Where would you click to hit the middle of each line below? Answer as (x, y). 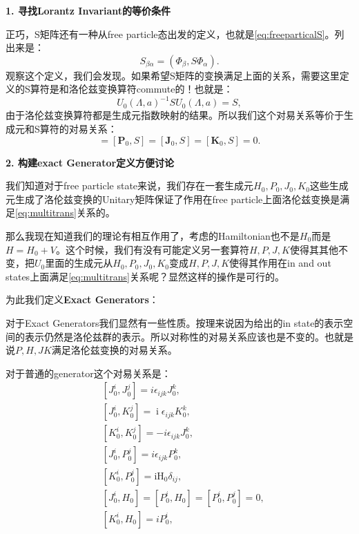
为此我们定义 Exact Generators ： (82, 299)
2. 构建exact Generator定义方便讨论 (90, 162)
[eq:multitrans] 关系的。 (65, 212)
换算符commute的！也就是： (170, 89)
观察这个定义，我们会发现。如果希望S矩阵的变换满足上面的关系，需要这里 (173, 75)
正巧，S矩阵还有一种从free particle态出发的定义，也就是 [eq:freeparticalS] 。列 (175, 34)
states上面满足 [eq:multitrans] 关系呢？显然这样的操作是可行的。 (145, 276)
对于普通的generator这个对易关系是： (88, 373)
